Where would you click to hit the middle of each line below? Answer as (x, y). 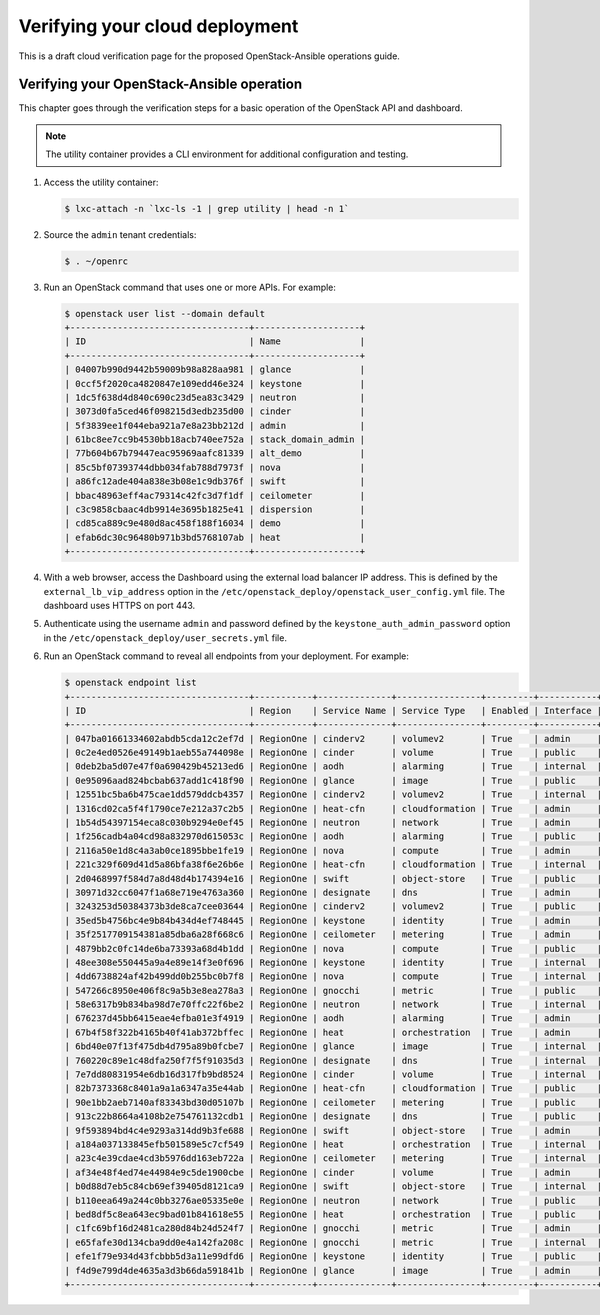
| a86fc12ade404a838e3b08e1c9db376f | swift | (215, 481)
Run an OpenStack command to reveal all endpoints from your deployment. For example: (226, 656)
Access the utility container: (101, 182)
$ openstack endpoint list (130, 683)
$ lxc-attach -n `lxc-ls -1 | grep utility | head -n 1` (207, 208)
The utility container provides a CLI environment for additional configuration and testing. (227, 154)
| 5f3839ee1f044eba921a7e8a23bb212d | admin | (215, 425)
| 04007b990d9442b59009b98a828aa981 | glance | (215, 369)
